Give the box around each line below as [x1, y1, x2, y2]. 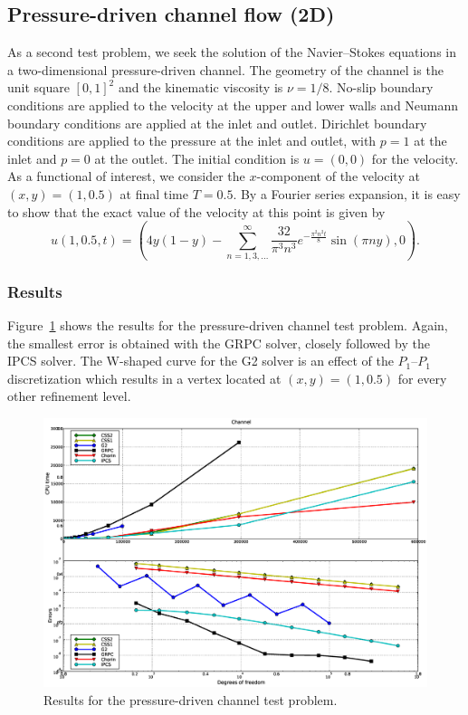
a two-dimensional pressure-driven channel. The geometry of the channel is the [7, 60, 444, 79]
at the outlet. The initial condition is [94, 148, 300, 167]
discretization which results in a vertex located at [7, 368, 282, 387]
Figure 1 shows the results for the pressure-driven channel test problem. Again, [7, 316, 448, 335]
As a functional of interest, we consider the [7, 167, 245, 186]
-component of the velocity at [256, 167, 420, 186]
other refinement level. [7, 386, 131, 405]
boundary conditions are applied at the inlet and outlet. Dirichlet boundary [7, 113, 427, 132]
